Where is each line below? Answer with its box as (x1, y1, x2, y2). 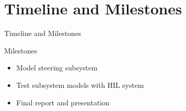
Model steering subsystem (16, 62, 98, 73)
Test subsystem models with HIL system (16, 79, 144, 90)
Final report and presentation (16, 97, 110, 107)
